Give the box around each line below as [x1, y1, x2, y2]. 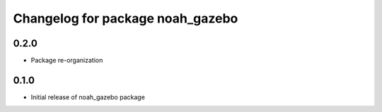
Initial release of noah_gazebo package [30, 92, 145, 101]
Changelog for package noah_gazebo [13, 11, 238, 26]
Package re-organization [30, 56, 103, 65]
